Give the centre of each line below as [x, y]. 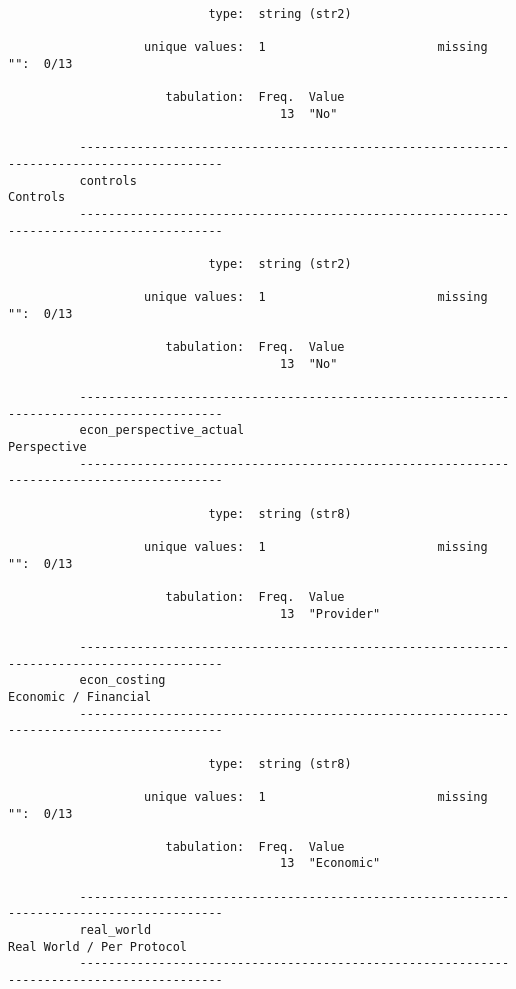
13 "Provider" [330, 613]
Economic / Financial [80, 696]
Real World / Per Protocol [97, 946]
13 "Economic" [330, 863]
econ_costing [122, 680]
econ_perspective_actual [162, 430]
